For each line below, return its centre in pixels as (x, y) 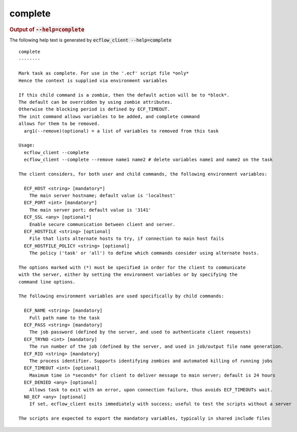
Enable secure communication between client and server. (102, 224)
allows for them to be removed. (59, 124)
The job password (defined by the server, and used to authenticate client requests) (140, 332)
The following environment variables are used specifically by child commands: (121, 296)
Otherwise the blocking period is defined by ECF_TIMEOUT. (94, 109)
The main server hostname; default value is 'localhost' (102, 196)
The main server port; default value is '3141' (90, 210)
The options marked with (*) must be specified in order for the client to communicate (132, 267)
